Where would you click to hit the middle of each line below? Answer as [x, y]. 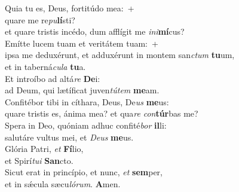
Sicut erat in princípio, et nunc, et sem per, [84, 172]
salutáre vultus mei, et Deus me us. [69, 137]
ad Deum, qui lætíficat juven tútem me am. [82, 90]
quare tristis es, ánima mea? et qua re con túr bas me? [102, 113]
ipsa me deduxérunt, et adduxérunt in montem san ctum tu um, [120, 55]
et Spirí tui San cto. [39, 160]
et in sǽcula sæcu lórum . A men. [63, 183]
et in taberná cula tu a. [45, 66]
